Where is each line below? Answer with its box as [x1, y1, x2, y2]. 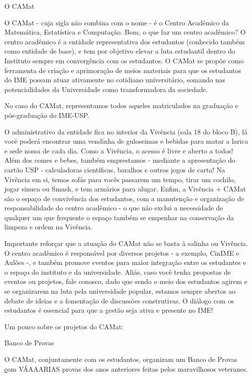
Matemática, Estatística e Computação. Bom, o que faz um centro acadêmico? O [4, 27, 246, 37]
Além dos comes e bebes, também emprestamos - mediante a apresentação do [4, 155, 235, 165]
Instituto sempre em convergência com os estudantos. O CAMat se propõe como [4, 55, 244, 65]
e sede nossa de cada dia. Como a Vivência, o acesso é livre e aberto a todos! [4, 145, 234, 155]
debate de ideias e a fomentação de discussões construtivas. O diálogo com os [4, 295, 234, 305]
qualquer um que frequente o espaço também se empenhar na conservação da [4, 212, 234, 222]
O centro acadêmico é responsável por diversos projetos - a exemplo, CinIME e [4, 247, 239, 258]
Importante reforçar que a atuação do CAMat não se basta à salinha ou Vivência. [4, 238, 248, 248]
